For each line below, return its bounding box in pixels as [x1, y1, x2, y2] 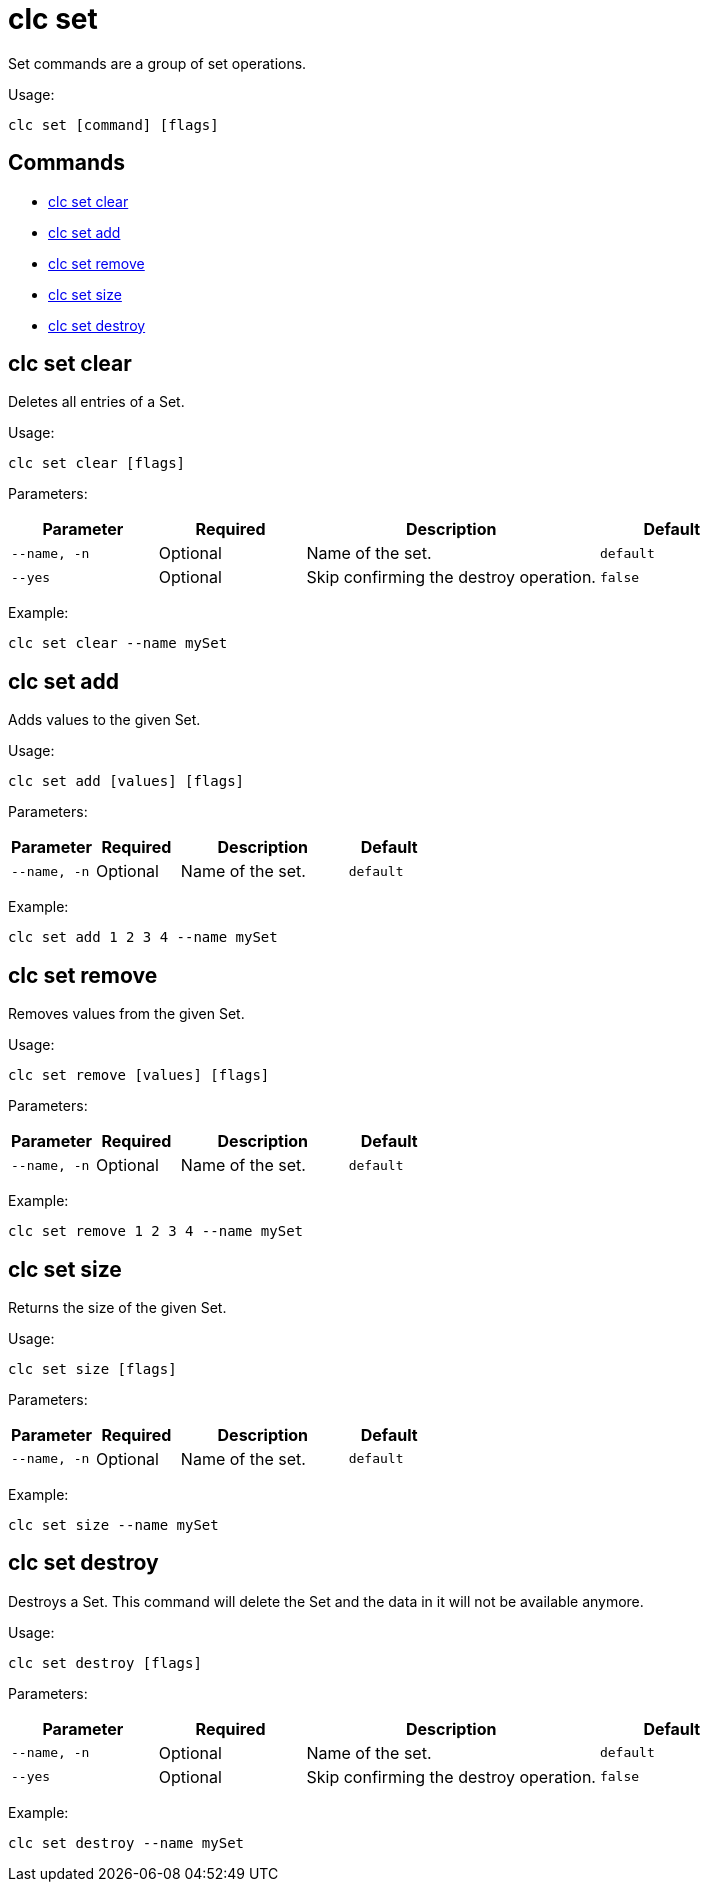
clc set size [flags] [8, 1360, 177, 1377]
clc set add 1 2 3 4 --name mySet [8, 929, 278, 946]
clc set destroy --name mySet [8, 1834, 245, 1851]
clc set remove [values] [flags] [8, 1067, 270, 1084]
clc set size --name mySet [8, 1516, 219, 1533]
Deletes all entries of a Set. [8, 393, 185, 411]
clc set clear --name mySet [8, 635, 228, 652]
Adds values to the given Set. [8, 711, 201, 729]
